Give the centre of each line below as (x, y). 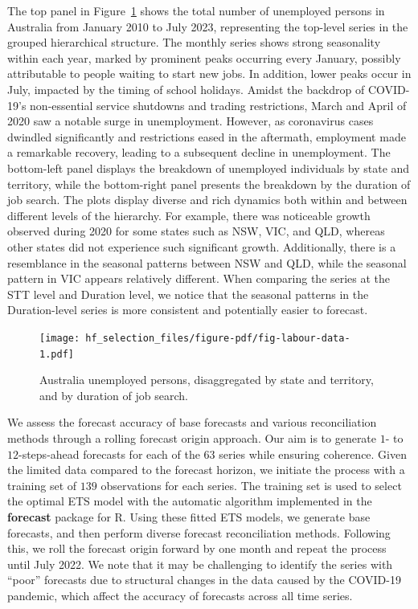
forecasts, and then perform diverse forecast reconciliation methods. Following (199, 532)
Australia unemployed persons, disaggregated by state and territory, (207, 380)
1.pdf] (57, 354)
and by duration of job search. (114, 395)
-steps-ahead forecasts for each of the (109, 454)
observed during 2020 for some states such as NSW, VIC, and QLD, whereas (196, 231)
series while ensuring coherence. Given (313, 454)
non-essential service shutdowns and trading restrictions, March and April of (218, 105)
